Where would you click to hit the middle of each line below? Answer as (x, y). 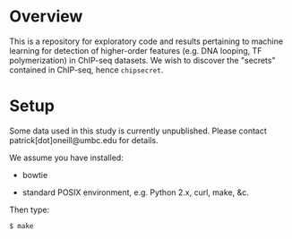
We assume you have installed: (66, 158)
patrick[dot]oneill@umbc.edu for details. (84, 140)
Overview (46, 17)
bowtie (35, 175)
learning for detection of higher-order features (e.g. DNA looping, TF (136, 50)
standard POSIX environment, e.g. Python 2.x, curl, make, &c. (135, 192)
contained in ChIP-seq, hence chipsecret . (86, 70)
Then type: (30, 209)
